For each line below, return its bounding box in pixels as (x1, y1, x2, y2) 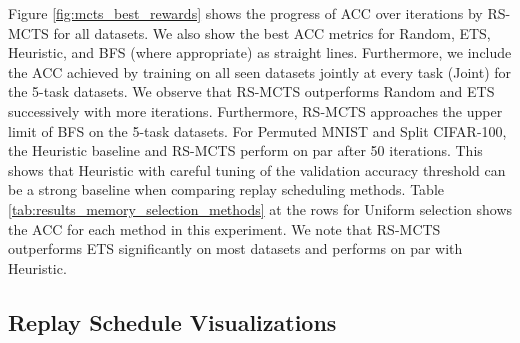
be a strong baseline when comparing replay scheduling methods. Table (8, 179, 444, 200)
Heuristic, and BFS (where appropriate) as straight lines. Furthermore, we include (8, 42, 512, 63)
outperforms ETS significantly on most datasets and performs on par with (8, 238, 463, 259)
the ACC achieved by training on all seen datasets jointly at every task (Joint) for (8, 61, 512, 82)
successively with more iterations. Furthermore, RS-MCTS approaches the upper (8, 100, 503, 121)
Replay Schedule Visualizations (8, 306, 337, 337)
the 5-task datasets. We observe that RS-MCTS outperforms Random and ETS (8, 81, 495, 102)
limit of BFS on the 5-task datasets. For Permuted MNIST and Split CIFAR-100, (8, 120, 507, 141)
